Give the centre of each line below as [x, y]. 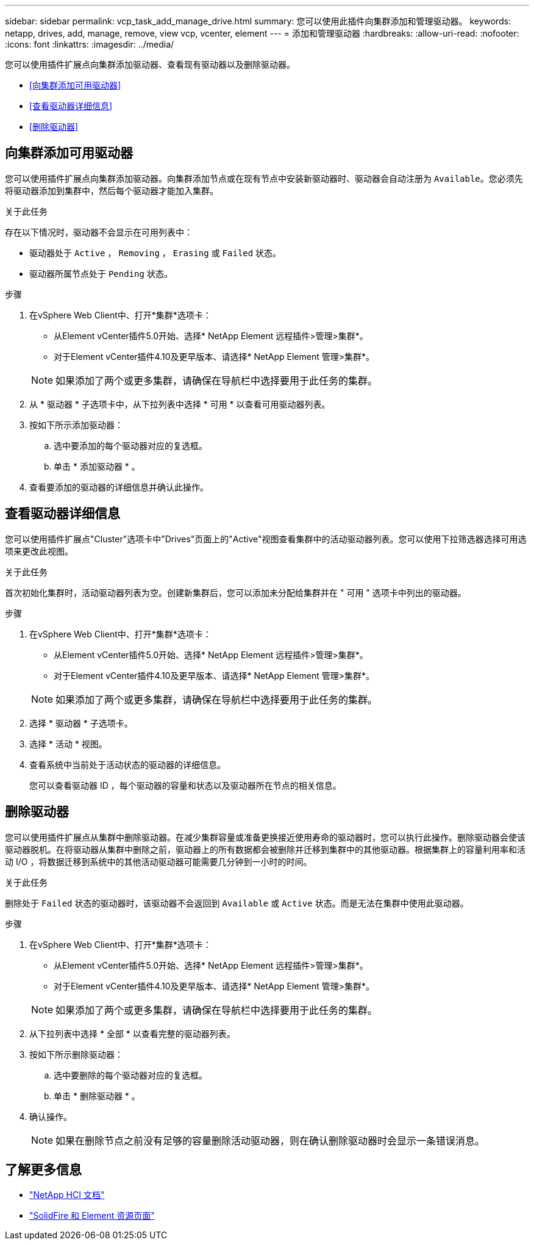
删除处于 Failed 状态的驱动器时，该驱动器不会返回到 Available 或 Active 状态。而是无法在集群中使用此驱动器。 [237, 903]
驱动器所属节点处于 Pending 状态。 [101, 273]
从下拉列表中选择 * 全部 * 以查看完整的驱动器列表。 [132, 1033]
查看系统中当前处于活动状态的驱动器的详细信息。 [127, 764]
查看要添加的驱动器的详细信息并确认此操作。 [119, 487]
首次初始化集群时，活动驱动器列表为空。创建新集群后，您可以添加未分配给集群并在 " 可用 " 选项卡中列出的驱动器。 [236, 592]
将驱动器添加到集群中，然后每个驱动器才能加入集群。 [112, 190]
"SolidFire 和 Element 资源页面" [92, 1216]
